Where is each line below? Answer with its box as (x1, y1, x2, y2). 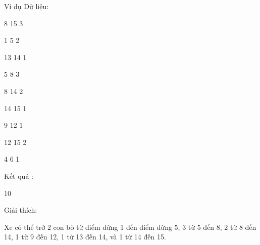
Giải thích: (4, 205, 37, 215)
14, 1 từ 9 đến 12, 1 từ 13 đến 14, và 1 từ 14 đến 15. (4, 231, 166, 242)
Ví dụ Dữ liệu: (4, 1, 49, 11)
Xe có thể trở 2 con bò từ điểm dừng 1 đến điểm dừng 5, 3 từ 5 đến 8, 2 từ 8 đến (4, 221, 256, 232)
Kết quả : (4, 170, 33, 181)
